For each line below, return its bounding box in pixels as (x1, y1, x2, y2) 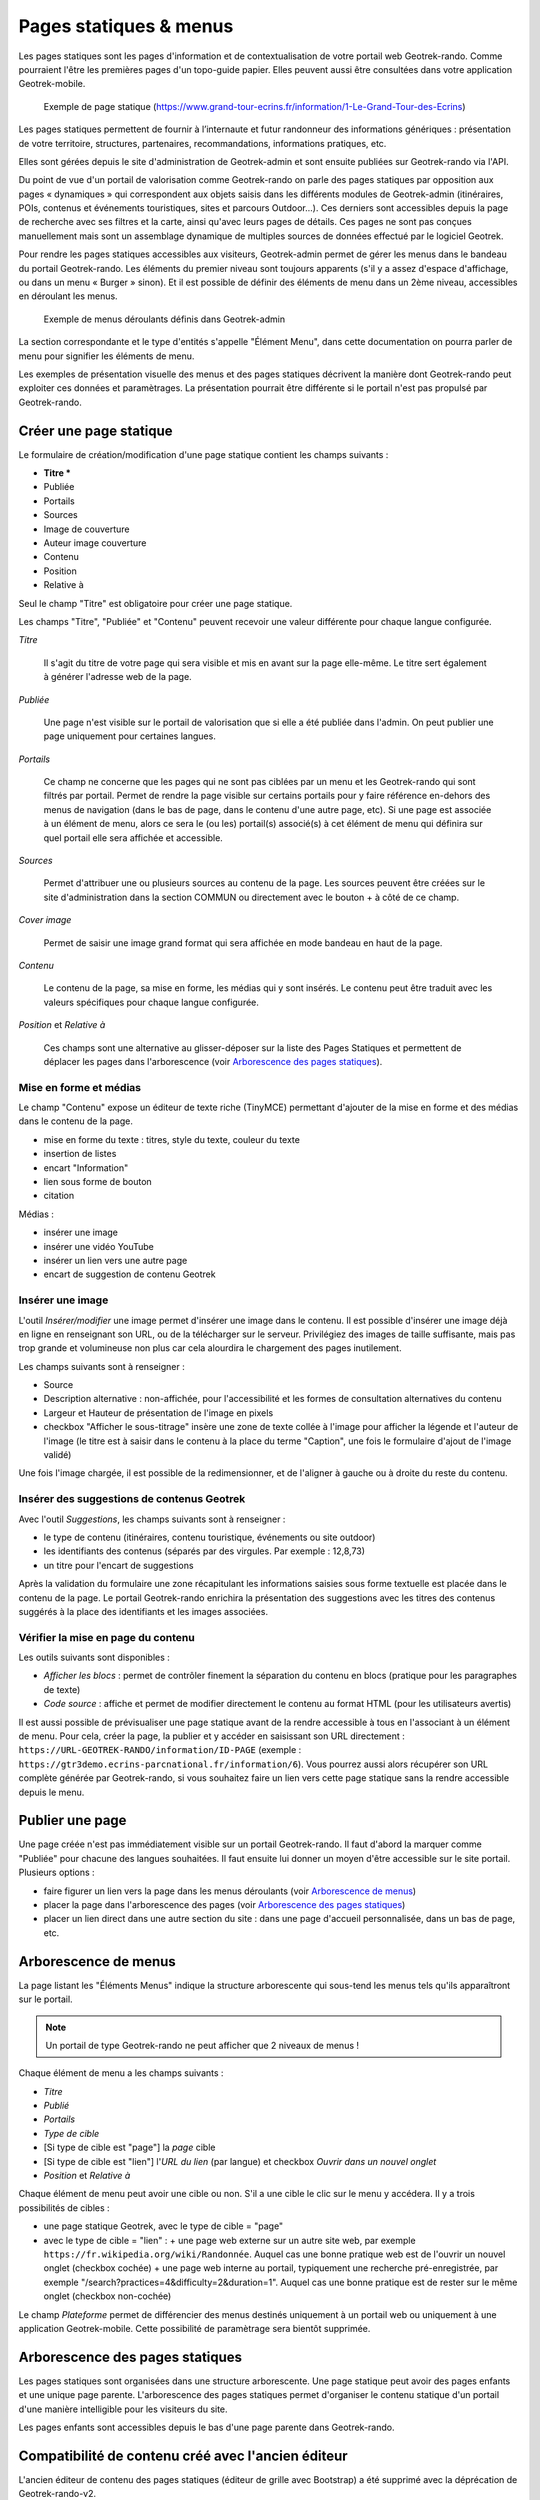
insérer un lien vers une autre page (43, 1254, 188, 1266)
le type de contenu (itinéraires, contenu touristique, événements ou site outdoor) (43, 1531, 376, 1543)
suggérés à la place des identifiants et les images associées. (18, 1605, 269, 1617)
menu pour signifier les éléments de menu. (18, 350, 195, 362)
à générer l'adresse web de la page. (43, 671, 192, 683)
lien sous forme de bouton (43, 1176, 152, 1188)
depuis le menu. (18, 1786, 85, 1798)
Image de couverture (43, 523, 130, 535)
